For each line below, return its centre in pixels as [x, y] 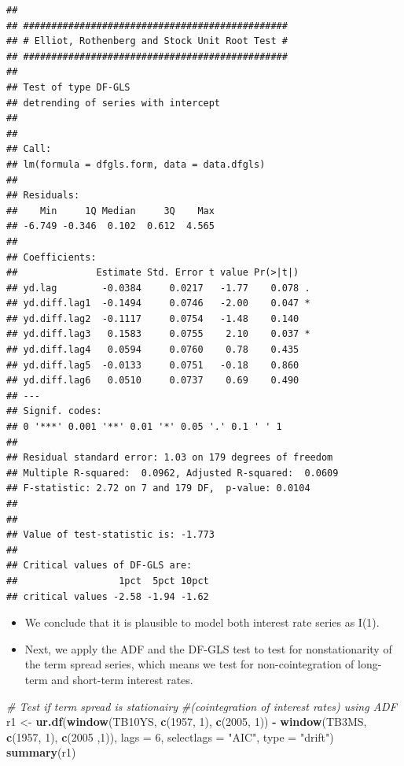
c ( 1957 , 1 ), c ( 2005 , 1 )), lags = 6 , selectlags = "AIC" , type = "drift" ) [170, 736]
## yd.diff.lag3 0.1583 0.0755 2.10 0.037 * [158, 334]
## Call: [29, 149]
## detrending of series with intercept [114, 103]
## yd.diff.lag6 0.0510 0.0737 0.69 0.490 [153, 381]
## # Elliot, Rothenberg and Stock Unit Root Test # [147, 41]
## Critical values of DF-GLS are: [99, 566]
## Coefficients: [51, 257]
